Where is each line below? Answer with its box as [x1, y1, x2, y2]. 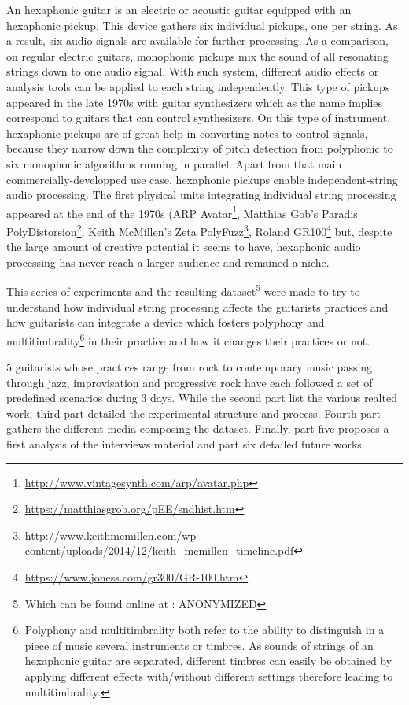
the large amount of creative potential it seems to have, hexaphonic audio [6, 238, 361, 255]
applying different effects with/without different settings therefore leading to [24, 668, 393, 684]
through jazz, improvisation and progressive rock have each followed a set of [6, 374, 373, 390]
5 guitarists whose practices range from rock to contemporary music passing [6, 359, 373, 375]
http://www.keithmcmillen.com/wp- [24, 526, 200, 543]
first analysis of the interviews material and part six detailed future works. [6, 436, 365, 452]
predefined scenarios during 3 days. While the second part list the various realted [6, 389, 397, 406]
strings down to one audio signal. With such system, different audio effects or [6, 63, 379, 79]
